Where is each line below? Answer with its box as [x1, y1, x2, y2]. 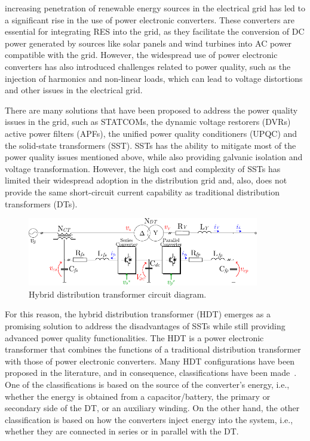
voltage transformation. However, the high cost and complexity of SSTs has [5, 162, 281, 174]
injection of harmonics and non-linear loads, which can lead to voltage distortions [5, 72, 303, 84]
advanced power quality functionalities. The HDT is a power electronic [5, 331, 264, 344]
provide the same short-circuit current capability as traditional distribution [5, 185, 280, 198]
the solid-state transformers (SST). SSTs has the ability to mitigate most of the [5, 139, 296, 151]
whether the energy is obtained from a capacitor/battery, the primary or [5, 390, 271, 402]
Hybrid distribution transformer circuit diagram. [29, 287, 207, 300]
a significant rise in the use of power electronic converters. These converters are [5, 13, 294, 26]
